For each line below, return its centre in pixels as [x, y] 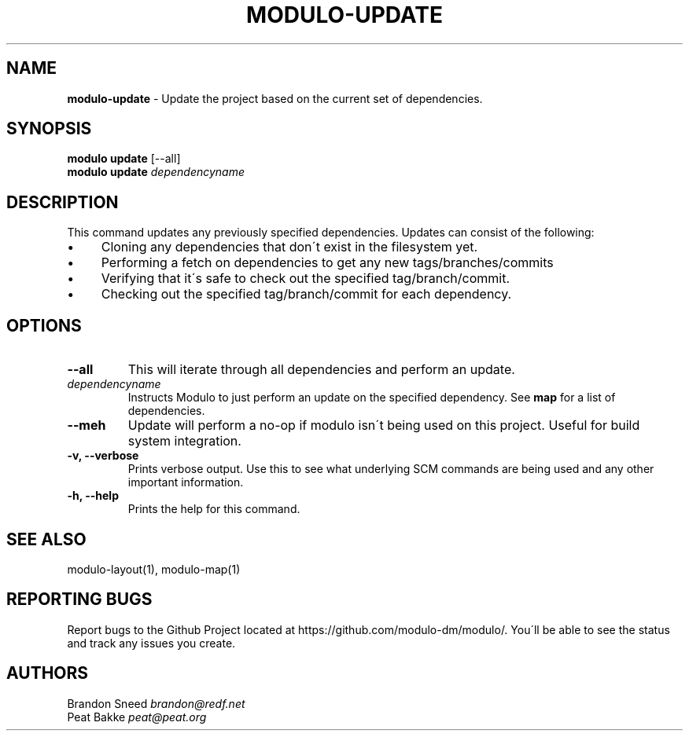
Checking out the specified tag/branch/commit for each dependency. [306, 294]
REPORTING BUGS [79, 599]
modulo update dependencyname [156, 172]
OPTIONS [44, 325]
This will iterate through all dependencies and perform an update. [321, 370]
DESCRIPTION [63, 202]
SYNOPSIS [49, 129]
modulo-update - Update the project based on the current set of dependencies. [275, 98]
